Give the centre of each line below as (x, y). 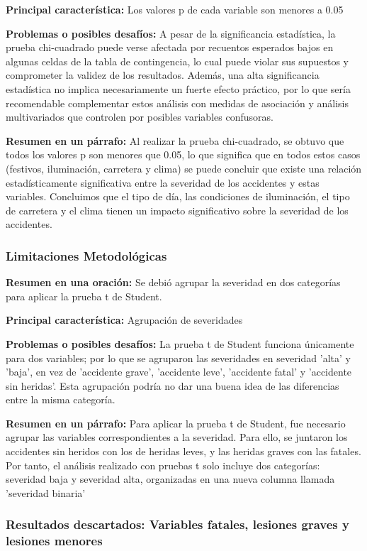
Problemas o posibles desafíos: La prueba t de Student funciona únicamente (180, 343)
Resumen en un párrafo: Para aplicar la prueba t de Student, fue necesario (176, 423)
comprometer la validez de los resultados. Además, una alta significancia (163, 75)
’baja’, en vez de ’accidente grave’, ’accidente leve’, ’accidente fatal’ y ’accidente (179, 372)
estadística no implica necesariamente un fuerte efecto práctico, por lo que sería (178, 88)
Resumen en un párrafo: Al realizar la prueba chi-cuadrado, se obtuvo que (175, 140)
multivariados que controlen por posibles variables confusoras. (140, 117)
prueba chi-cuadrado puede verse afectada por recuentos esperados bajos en (170, 47)
